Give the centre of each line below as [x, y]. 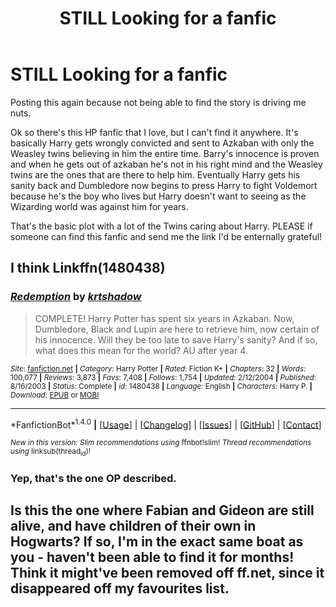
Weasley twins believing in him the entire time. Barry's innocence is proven [165, 153]
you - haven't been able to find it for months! [152, 557]
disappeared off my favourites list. [120, 588]
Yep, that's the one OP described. [93, 478]
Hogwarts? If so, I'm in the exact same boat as [157, 541]
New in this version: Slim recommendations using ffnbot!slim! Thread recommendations [161, 443]
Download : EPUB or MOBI [55, 395]
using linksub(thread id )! [50, 452]
